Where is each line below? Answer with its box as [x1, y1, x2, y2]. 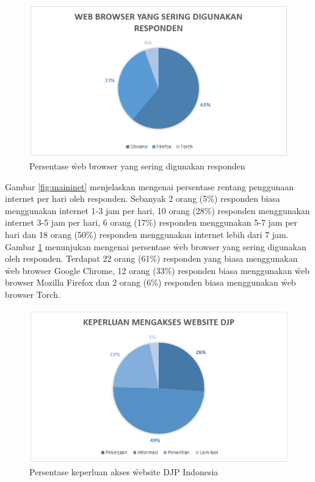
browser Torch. [5, 287, 60, 300]
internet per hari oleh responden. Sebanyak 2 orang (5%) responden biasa [5, 192, 280, 205]
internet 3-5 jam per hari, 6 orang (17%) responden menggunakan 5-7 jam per [5, 216, 298, 229]
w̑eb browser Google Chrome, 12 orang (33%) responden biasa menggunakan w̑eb [5, 264, 310, 276]
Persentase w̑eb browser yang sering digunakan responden [29, 160, 245, 172]
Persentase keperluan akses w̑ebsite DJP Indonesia [29, 465, 219, 478]
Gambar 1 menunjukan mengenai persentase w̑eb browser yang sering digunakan [5, 240, 306, 253]
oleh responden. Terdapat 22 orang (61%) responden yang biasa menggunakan [5, 252, 298, 265]
